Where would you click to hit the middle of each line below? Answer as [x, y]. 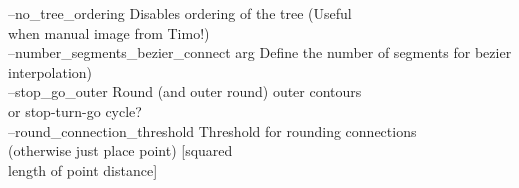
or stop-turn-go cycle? [75, 110]
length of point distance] [83, 169]
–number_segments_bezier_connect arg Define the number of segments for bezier [260, 52]
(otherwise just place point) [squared [120, 150]
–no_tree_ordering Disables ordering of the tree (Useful [180, 13]
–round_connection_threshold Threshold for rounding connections [212, 130]
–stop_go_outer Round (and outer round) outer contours [185, 91]
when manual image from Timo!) [109, 32]
